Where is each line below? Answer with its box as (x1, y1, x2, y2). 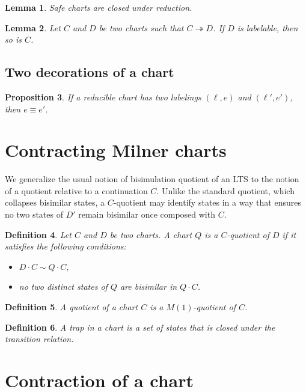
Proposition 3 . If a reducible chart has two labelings (5, 90, 201, 103)
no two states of (5, 208, 63, 221)
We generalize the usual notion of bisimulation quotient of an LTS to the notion (5, 173, 299, 185)
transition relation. (5, 332, 74, 345)
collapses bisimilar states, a (5, 196, 105, 209)
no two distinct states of (19, 280, 108, 293)
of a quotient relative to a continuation (5, 184, 148, 197)
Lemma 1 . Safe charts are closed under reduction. (5, 1, 192, 13)
